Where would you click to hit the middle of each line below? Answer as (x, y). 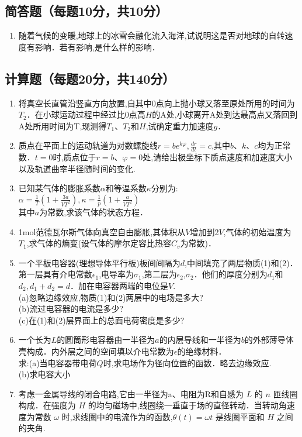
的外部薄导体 (269, 340)
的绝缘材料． (202, 351)
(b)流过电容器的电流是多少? (71, 309)
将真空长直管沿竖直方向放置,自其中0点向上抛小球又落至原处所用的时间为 (157, 103)
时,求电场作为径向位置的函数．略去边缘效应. (187, 362)
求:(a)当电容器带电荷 (58, 362)
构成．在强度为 (47, 405)
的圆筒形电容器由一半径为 (106, 340)
